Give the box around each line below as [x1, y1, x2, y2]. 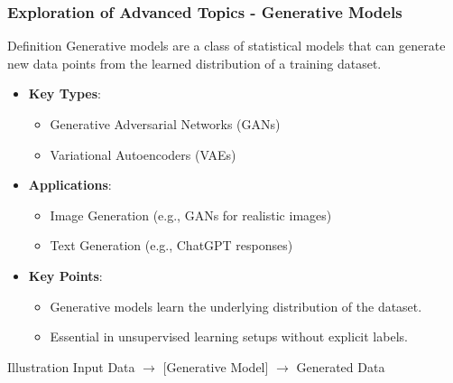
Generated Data [296, 357, 385, 376]
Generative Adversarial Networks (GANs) [50, 115, 281, 133]
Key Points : [28, 266, 103, 285]
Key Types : [28, 84, 101, 103]
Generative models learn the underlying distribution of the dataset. [50, 296, 422, 315]
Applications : [28, 175, 112, 194]
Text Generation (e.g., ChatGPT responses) [50, 236, 293, 255]
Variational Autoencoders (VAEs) [50, 145, 236, 163]
